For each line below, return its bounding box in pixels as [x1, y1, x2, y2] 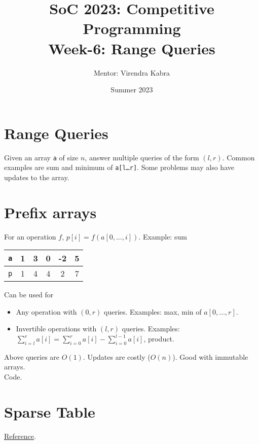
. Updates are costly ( [83, 351, 151, 362]
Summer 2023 [110, 84, 153, 95]
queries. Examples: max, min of [104, 306, 202, 317]
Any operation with [16, 306, 77, 317]
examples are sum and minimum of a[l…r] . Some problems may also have [4, 162, 234, 173]
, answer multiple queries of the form [85, 152, 199, 162]
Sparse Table [4, 401, 95, 422]
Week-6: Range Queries [48, 38, 215, 58]
